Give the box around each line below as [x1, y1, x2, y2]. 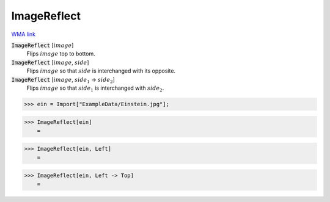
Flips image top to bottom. [26, 50, 96, 57]
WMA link [11, 31, 36, 38]
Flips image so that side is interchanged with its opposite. [26, 67, 176, 74]
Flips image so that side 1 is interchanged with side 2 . [26, 84, 164, 93]
